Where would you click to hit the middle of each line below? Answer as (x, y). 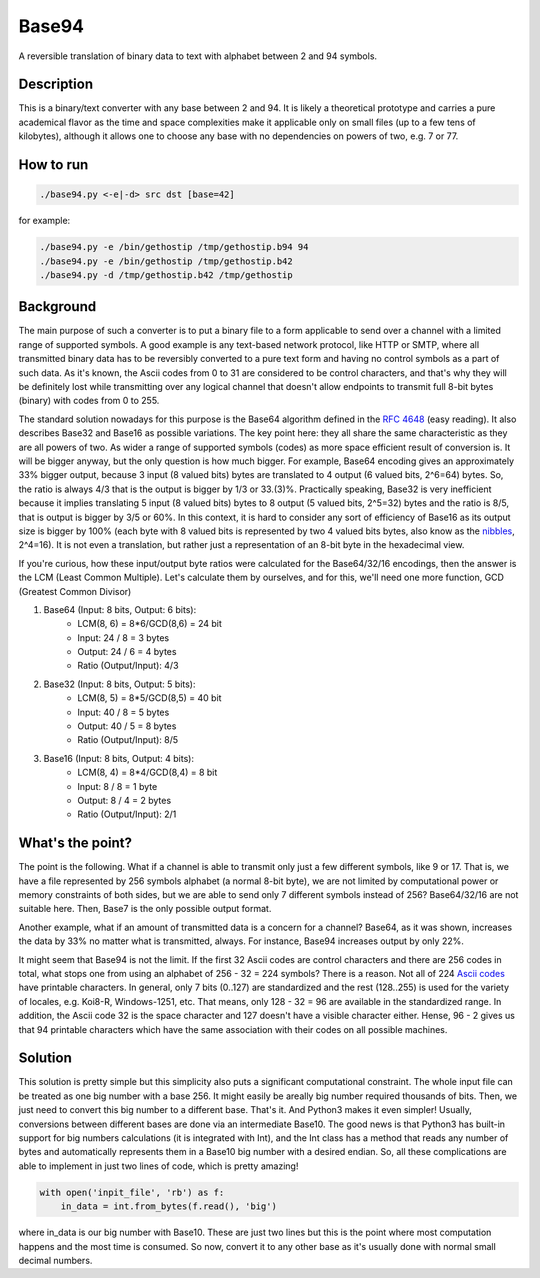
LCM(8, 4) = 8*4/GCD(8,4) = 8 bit (147, 772)
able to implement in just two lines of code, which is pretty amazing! (158, 1166)
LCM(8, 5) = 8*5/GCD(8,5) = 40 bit (149, 698)
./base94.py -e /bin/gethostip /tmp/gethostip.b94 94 (174, 247)
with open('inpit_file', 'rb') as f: (132, 1192)
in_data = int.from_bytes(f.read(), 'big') (168, 1206)
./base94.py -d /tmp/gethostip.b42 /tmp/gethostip (166, 274)
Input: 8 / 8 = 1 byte (117, 786)
